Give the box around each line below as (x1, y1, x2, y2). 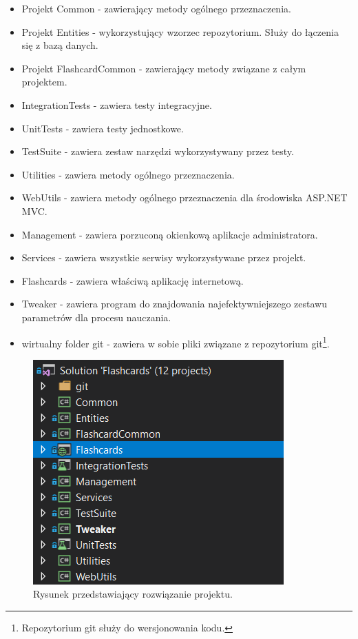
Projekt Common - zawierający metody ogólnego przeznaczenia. (21, 1, 291, 15)
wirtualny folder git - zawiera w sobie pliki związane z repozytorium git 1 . (21, 334, 330, 350)
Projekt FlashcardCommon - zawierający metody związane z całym (21, 61, 306, 75)
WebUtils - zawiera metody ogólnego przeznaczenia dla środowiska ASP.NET (21, 190, 348, 205)
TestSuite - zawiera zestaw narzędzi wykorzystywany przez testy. (21, 144, 294, 159)
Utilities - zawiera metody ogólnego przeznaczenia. (21, 167, 235, 181)
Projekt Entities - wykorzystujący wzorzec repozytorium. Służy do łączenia (21, 24, 339, 39)
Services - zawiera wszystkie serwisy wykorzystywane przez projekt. (21, 250, 306, 265)
